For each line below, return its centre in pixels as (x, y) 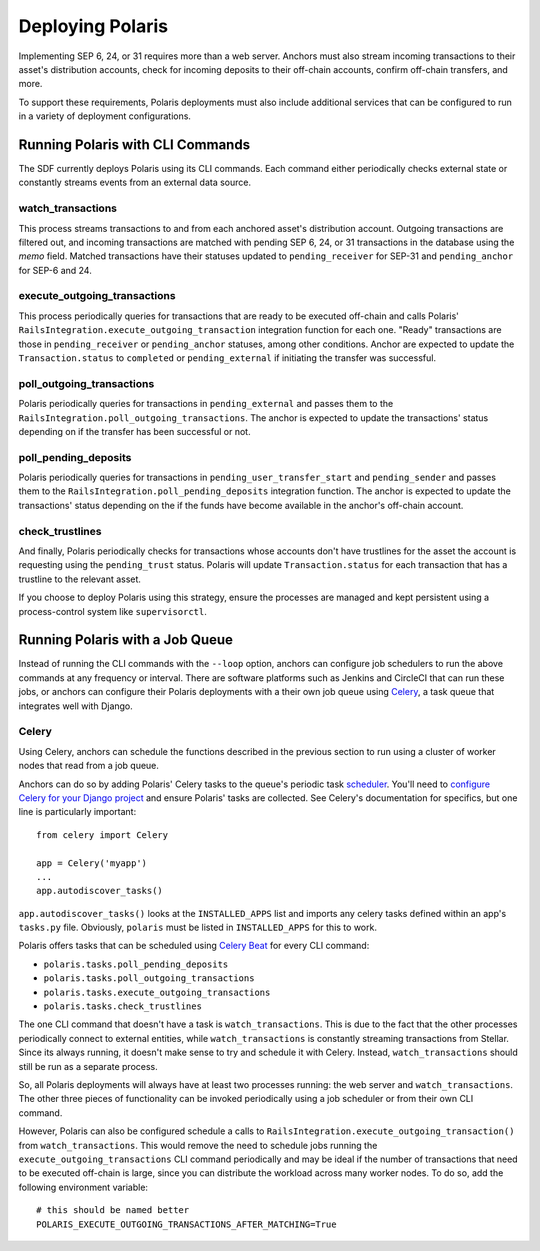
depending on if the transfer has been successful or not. (134, 431)
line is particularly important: (77, 812)
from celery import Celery (102, 834)
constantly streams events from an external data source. (135, 182)
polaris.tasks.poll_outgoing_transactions (149, 978)
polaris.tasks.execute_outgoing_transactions (157, 992)
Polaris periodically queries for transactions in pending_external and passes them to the (206, 404)
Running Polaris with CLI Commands (134, 144)
